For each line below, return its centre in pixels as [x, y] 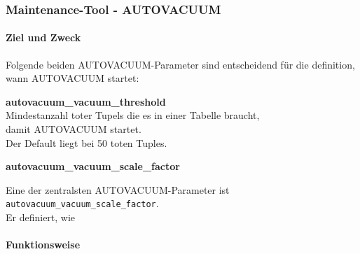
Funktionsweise [43, 245]
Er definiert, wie [41, 217]
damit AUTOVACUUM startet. [74, 129]
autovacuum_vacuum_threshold [86, 101]
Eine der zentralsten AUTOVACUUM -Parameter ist [118, 189]
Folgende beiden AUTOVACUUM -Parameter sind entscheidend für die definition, [180, 64]
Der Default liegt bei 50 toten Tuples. [86, 142]
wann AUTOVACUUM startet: [72, 78]
